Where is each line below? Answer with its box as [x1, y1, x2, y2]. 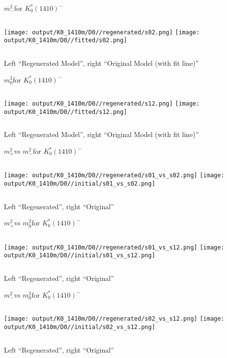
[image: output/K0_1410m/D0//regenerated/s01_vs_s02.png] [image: [4, 172, 225, 179]
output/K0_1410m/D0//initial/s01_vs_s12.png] [4, 252, 155, 259]
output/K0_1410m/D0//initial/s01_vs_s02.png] [4, 180, 155, 188]
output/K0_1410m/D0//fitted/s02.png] [4, 37, 127, 44]
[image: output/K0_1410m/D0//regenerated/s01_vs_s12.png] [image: [4, 244, 225, 251]
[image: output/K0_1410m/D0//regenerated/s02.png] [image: [4, 28, 200, 36]
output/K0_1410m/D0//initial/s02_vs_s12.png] [4, 323, 155, 330]
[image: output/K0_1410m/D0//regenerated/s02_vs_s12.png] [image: [4, 315, 225, 323]
